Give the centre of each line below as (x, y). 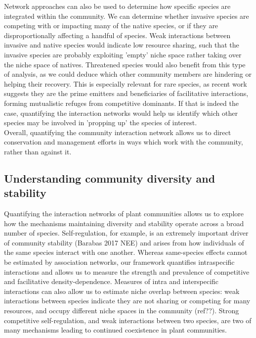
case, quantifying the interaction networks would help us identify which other (121, 113)
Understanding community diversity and (110, 178)
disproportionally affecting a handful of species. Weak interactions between (117, 35)
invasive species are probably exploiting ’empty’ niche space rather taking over (123, 54)
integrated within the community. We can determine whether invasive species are (127, 16)
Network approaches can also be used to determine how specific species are (117, 6)
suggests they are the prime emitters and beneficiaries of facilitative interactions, (126, 93)
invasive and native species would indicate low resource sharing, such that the (122, 45)
